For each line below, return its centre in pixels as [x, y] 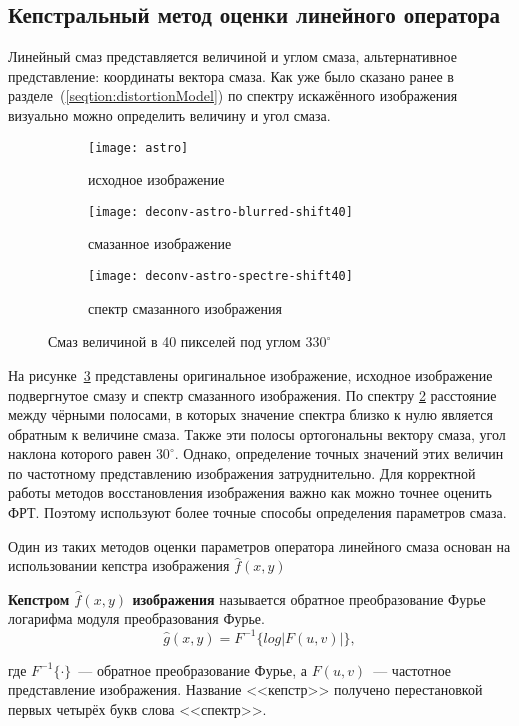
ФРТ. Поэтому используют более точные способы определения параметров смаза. [257, 512]
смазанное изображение [160, 243]
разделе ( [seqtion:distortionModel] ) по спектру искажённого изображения [233, 95]
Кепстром [39, 598]
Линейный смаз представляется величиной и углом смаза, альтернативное [232, 56]
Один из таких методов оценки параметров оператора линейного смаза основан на [259, 545]
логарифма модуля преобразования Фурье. [136, 618]
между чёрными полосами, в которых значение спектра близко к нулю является [250, 414]
